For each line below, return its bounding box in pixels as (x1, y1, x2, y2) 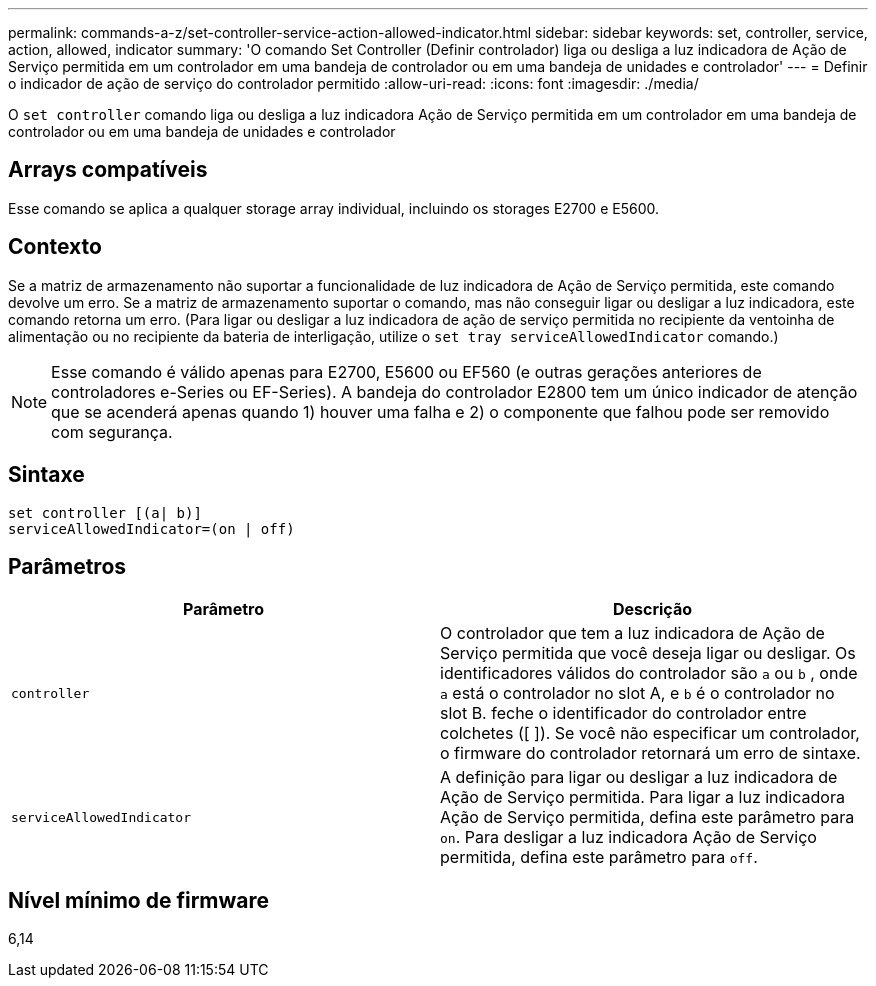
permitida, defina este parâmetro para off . (440, 847, 758, 868)
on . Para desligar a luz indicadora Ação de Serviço (440, 827, 817, 848)
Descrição (612, 599, 693, 620)
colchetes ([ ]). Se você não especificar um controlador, (440, 723, 860, 744)
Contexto (8, 234, 102, 260)
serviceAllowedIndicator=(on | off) (8, 520, 295, 537)
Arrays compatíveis (8, 157, 208, 183)
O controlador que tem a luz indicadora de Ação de (440, 623, 825, 644)
